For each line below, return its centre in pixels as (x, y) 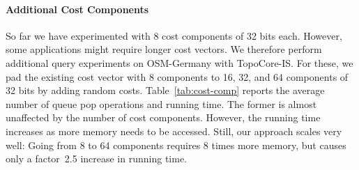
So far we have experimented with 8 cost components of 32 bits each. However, (174, 35)
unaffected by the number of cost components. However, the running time (163, 117)
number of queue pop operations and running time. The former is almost (161, 103)
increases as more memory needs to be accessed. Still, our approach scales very (174, 131)
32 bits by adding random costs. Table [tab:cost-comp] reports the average (165, 90)
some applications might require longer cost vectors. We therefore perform (164, 49)
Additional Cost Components (77, 9)
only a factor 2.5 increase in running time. (96, 159)
